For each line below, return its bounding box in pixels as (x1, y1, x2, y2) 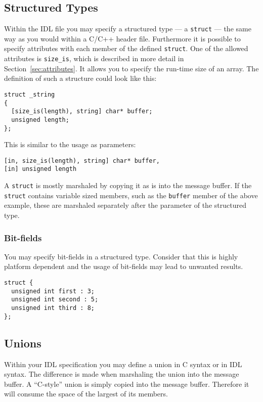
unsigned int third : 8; (11, 304, 95, 312)
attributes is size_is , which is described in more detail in (4, 53, 184, 64)
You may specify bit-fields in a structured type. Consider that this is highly (4, 251, 238, 261)
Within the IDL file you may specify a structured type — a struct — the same (4, 23, 251, 34)
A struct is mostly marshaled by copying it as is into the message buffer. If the (4, 180, 252, 191)
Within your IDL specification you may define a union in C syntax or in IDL (4, 359, 242, 369)
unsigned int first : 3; (11, 287, 95, 295)
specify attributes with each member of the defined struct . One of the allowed (4, 43, 248, 54)
